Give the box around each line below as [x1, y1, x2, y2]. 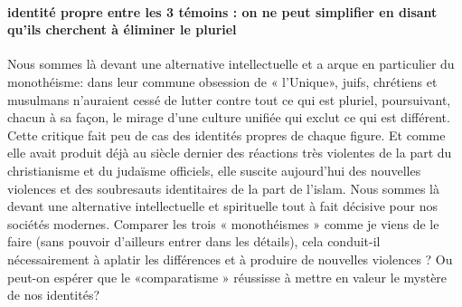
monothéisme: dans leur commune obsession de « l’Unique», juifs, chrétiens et [7, 72, 438, 91]
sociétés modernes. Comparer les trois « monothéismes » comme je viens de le [7, 214, 439, 233]
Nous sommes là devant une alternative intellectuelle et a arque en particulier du [7, 54, 455, 73]
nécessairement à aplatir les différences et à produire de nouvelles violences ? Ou [7, 249, 453, 268]
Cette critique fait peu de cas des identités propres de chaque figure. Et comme [7, 125, 446, 144]
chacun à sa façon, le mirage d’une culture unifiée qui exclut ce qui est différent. [7, 108, 450, 127]
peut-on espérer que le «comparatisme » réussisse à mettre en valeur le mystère [7, 267, 448, 286]
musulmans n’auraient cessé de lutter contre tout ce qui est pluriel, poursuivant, [7, 90, 451, 109]
